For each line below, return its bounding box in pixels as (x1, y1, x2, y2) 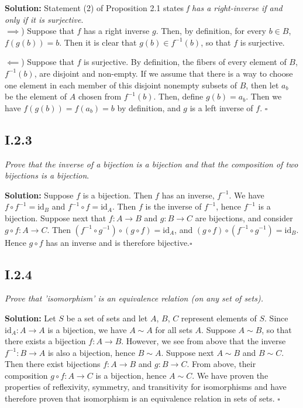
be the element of (5, 90, 67, 102)
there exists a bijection (5, 335, 86, 347)
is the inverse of (145, 200, 202, 212)
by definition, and (117, 101, 181, 114)
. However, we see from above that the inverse (121, 335, 286, 347)
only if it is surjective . (5, 13, 84, 25)
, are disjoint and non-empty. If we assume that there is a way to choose (34, 67, 293, 79)
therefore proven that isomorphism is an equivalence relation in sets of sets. (5, 392, 275, 404)
